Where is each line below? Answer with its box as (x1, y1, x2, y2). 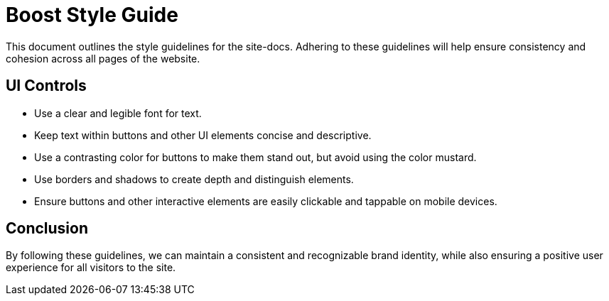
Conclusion (6, 219, 89, 238)
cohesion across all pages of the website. (6, 52, 200, 65)
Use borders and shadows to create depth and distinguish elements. (34, 173, 354, 185)
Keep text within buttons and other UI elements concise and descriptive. (34, 128, 372, 141)
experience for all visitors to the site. (6, 261, 176, 274)
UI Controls (6, 77, 87, 95)
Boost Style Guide (6, 3, 178, 27)
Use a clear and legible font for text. (34, 106, 202, 119)
